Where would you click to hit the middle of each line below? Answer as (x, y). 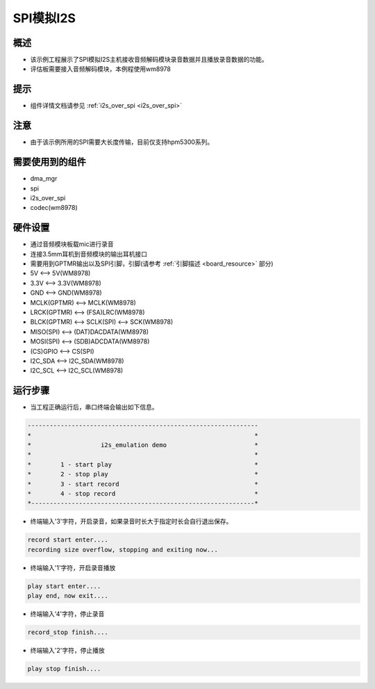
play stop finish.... (64, 668)
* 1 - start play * (143, 464)
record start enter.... (68, 540)
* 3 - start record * (143, 484)
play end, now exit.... (68, 596)
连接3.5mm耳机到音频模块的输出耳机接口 (89, 254)
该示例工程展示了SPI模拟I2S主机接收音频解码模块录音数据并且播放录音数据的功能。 (149, 60)
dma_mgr (44, 179)
